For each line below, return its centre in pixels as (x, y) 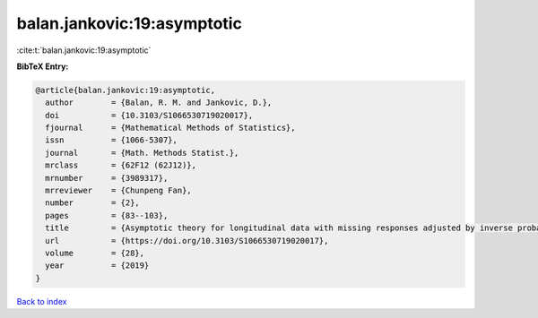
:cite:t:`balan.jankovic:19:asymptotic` (84, 50)
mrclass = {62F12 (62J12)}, (121, 165)
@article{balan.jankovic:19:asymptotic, (125, 90)
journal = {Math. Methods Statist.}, (142, 153)
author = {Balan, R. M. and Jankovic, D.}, (159, 103)
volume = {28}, (95, 253)
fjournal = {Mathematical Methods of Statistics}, (170, 128)
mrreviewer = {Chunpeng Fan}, (118, 191)
